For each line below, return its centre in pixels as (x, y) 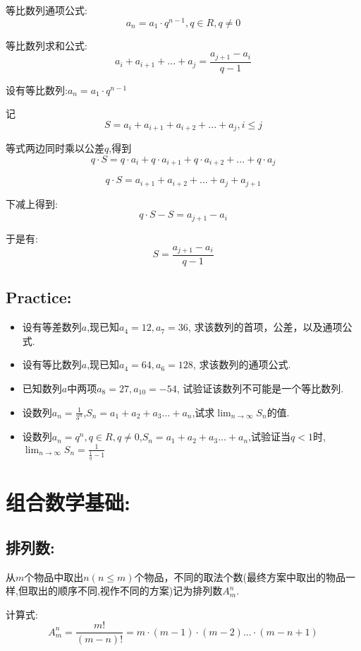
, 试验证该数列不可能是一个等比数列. (260, 388)
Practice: (39, 297)
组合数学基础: (68, 502)
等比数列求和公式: (47, 45)
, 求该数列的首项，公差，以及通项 (265, 327)
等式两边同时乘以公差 (55, 148)
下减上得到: (32, 203)
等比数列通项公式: (47, 10)
